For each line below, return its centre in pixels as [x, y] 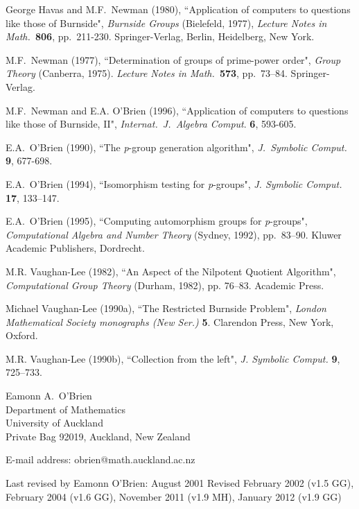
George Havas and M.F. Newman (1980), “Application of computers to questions [178, 9]
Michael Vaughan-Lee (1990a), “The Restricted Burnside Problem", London [166, 308]
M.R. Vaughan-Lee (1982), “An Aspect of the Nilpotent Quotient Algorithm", [171, 271]
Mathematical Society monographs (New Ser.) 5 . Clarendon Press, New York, [170, 321]
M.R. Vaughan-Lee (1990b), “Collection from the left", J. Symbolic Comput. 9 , [173, 358]
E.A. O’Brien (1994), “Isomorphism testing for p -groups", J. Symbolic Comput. [174, 183]
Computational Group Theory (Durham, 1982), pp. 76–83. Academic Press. [165, 285]
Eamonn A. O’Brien [49, 396]
